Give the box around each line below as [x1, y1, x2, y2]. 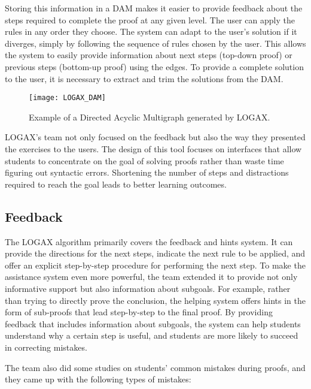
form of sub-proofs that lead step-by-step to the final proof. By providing [5, 306, 273, 318]
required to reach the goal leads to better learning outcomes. [5, 177, 227, 190]
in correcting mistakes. [5, 340, 87, 353]
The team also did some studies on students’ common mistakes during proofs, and [5, 361, 306, 373]
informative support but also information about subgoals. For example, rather [5, 282, 291, 294]
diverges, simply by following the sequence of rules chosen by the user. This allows [5, 37, 306, 49]
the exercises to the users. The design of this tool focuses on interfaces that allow [5, 143, 302, 155]
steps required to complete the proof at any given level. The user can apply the [5, 13, 295, 26]
